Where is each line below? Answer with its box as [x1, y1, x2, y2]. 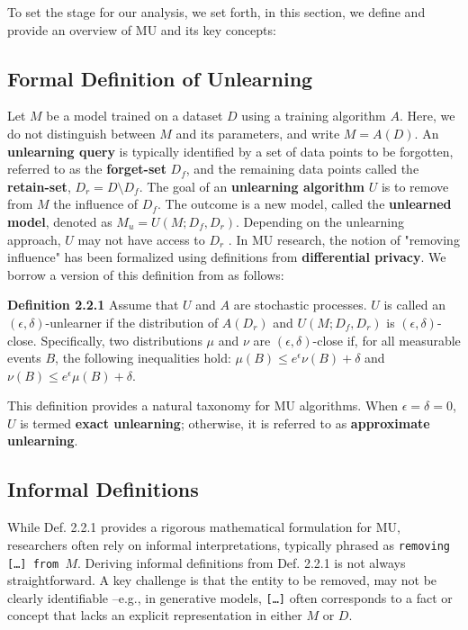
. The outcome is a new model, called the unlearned [157, 194, 452, 213]
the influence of [53, 194, 139, 213]
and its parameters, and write [175, 123, 340, 142]
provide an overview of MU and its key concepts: [7, 20, 276, 39]
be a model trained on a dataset [46, 106, 223, 125]
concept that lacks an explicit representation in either [7, 606, 302, 625]
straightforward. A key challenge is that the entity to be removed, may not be [7, 571, 437, 589]
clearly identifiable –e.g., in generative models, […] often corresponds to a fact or [7, 588, 453, 607]
